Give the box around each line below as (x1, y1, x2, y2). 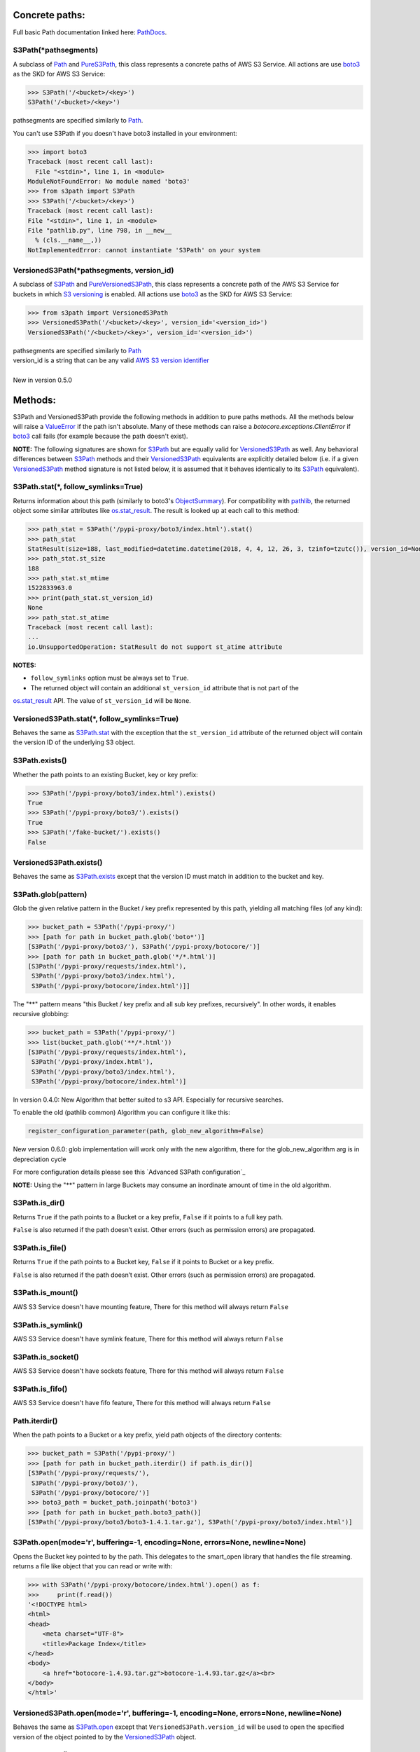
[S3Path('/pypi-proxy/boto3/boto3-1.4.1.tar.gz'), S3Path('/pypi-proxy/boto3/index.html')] (27, 1518, 353, 1526)
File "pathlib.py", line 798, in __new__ (27, 226, 172, 234)
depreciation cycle (13, 1155, 66, 1163)
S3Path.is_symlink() (13, 1320, 83, 1329)
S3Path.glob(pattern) (13, 890, 87, 900)
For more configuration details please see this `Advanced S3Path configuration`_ (13, 1168, 246, 1177)
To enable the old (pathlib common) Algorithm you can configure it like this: (13, 1108, 230, 1117)
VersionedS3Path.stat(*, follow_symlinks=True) (13, 713, 179, 723)
